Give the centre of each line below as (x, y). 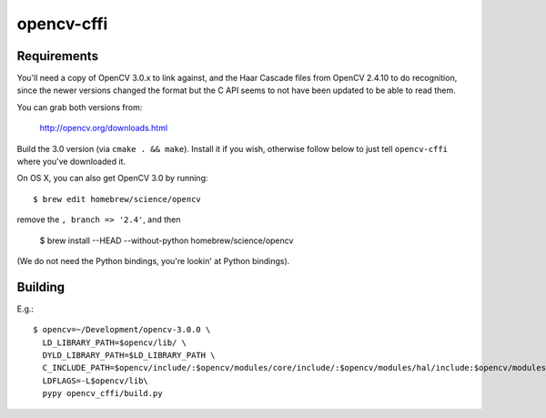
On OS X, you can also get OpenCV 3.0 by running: (112, 178)
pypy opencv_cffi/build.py (102, 393)
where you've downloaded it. (71, 162)
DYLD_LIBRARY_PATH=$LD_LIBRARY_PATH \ (129, 356)
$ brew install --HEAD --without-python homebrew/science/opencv (167, 240)
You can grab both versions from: (80, 107)
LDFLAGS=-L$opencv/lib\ (96, 381)
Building (41, 287)
